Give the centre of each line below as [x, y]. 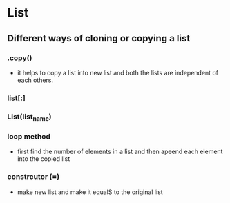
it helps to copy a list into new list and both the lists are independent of [118, 72]
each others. [35, 80]
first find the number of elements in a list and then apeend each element [120, 152]
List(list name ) [29, 117]
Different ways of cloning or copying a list [99, 38]
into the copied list [44, 159]
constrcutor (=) [33, 177]
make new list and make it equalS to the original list [90, 192]
